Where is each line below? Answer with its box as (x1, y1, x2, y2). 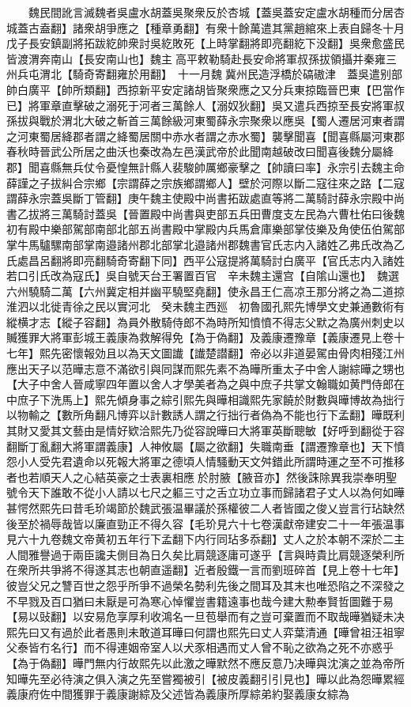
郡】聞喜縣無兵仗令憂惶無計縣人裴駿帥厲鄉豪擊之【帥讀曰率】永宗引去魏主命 (6, 158, 405, 175)
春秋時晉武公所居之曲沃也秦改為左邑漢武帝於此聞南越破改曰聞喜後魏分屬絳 (6, 143, 394, 160)
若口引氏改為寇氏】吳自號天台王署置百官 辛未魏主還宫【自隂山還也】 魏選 (6, 267, 399, 284)
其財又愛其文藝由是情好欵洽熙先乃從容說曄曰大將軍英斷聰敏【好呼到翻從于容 (6, 422, 405, 439)
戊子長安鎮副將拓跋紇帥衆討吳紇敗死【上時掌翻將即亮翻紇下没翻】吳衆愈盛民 (6, 35, 405, 51)
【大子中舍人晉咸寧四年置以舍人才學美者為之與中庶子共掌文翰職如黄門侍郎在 (6, 376, 405, 392)
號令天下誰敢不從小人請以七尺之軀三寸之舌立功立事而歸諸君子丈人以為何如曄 (6, 484, 405, 501)
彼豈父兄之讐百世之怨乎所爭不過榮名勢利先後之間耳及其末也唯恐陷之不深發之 (6, 577, 405, 593)
